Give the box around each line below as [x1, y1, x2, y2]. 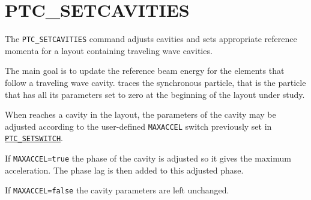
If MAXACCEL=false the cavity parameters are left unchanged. [5, 184, 229, 196]
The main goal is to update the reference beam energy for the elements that [5, 64, 285, 77]
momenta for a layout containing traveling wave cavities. [5, 44, 213, 56]
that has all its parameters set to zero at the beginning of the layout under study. [5, 88, 305, 100]
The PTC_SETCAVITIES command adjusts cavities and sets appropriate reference [5, 32, 297, 45]
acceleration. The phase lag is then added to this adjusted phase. [5, 163, 244, 176]
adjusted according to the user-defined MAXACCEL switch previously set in [5, 120, 272, 132]
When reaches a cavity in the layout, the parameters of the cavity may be [5, 108, 276, 121]
